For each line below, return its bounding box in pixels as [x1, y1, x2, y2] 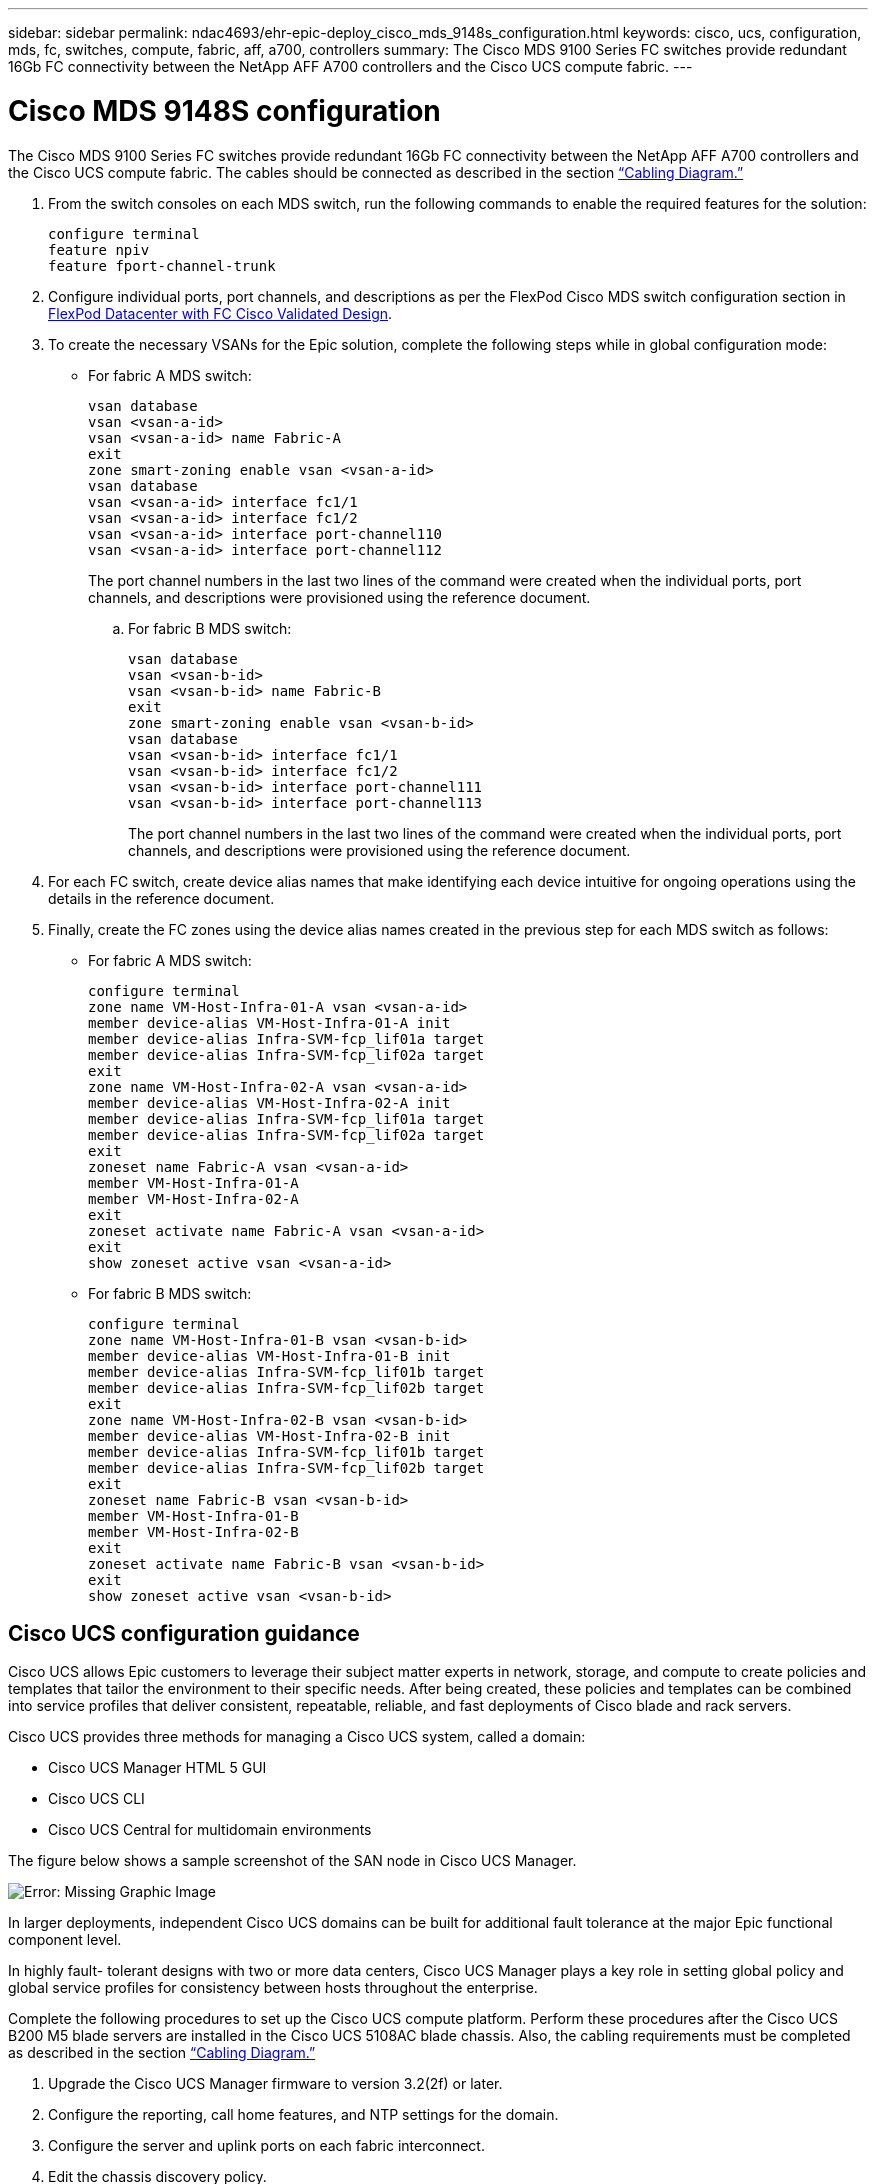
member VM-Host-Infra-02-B [88, 1523, 299, 1540]
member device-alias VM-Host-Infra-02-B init [88, 1427, 451, 1444]
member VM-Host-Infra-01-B [88, 1507, 299, 1524]
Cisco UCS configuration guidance [8, 1620, 360, 1646]
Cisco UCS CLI [48, 1790, 145, 1808]
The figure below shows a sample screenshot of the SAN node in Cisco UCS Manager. [8, 1852, 577, 1870]
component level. [8, 1931, 122, 1949]
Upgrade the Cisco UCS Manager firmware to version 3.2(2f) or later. [48, 2075, 503, 2093]
